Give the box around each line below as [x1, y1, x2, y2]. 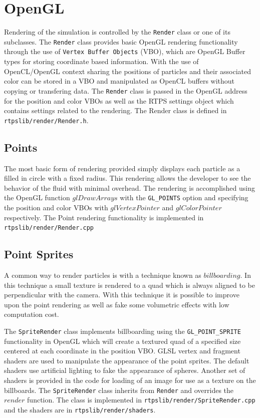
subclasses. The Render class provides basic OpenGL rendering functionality [4, 36, 238, 47]
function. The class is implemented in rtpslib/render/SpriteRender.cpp [27, 394, 255, 405]
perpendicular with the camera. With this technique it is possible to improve [4, 289, 239, 300]
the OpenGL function [4, 192, 70, 203]
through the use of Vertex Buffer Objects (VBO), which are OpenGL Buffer [4, 46, 245, 57]
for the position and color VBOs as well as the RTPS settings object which [4, 95, 234, 106]
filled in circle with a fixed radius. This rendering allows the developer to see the [4, 173, 251, 183]
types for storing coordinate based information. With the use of [4, 56, 199, 67]
